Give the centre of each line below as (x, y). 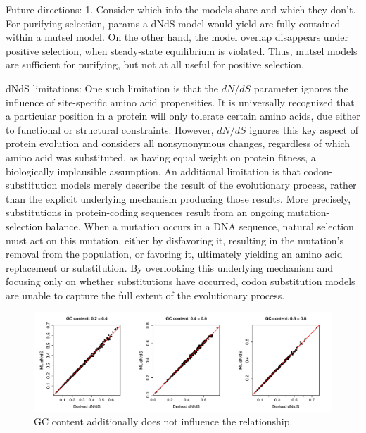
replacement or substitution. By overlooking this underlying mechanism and (170, 267)
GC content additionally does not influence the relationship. (163, 421)
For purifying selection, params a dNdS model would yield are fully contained (173, 23)
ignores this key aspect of (304, 129)
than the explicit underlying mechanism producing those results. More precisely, (178, 198)
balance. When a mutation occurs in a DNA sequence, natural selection (200, 226)
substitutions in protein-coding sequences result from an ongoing (145, 212)
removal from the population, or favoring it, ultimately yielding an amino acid (174, 254)
